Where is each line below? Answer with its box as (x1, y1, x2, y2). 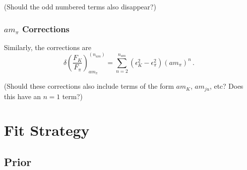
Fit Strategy (4, 120, 90, 140)
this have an (4, 91, 41, 101)
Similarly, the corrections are (4, 42, 92, 52)
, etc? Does (209, 81, 244, 91)
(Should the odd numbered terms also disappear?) (4, 1, 156, 11)
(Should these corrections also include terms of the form (4, 81, 174, 91)
